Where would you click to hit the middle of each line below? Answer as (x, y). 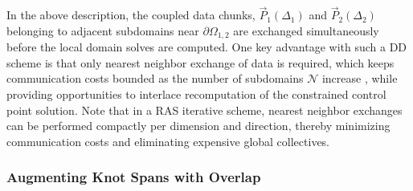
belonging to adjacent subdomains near (103, 30)
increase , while (360, 78)
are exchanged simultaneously (306, 30)
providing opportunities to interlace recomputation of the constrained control (196, 94)
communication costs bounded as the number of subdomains (155, 78)
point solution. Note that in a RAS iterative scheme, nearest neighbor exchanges (204, 110)
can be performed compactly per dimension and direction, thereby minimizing (198, 126)
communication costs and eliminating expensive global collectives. (168, 141)
